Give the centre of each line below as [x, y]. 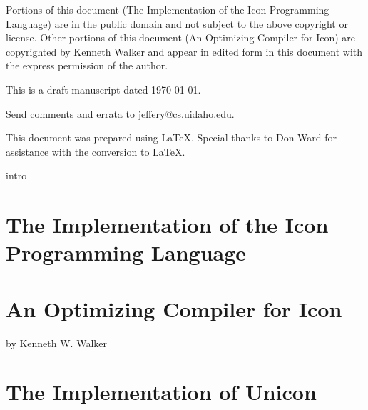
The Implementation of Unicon [161, 392]
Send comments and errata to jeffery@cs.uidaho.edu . [120, 113]
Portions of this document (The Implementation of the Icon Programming [168, 9]
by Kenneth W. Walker [57, 342]
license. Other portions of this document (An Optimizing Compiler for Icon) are [181, 37]
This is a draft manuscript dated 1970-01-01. [103, 89]
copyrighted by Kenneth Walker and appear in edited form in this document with [184, 51]
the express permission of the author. [87, 65]
